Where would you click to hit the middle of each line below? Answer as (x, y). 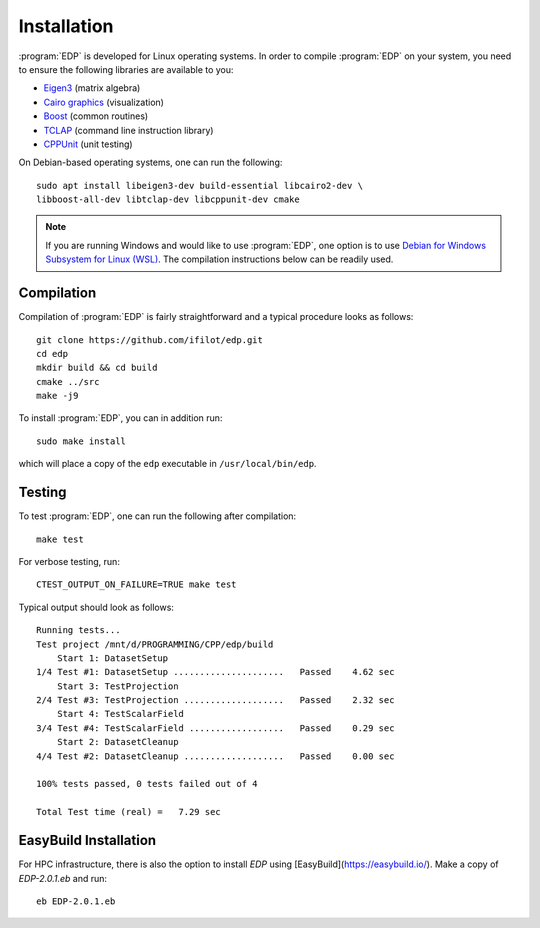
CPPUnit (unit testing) (88, 144)
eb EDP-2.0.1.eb (76, 901)
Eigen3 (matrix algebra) (92, 88)
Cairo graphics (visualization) (104, 102)
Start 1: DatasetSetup (112, 658)
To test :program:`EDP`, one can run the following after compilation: (157, 516)
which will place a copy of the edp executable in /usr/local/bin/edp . (167, 464)
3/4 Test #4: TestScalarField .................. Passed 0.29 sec (215, 728)
